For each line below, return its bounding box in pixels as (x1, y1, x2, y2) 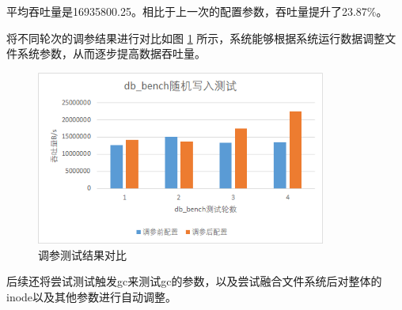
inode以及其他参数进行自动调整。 (6, 288, 177, 304)
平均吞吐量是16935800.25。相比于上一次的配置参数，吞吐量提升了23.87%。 (6, 3, 388, 19)
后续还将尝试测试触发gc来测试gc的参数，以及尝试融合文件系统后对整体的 (6, 273, 382, 289)
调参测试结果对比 (38, 246, 127, 263)
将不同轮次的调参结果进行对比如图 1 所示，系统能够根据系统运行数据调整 (6, 29, 385, 46)
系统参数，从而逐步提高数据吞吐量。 (17, 45, 206, 62)
